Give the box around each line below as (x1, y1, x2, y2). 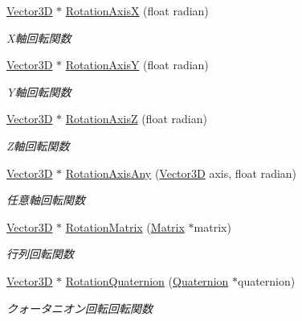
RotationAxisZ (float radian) (65, 110, 207, 127)
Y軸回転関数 (6, 83, 71, 100)
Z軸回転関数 (6, 137, 70, 154)
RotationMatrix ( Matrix (65, 218, 185, 235)
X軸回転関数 (6, 29, 71, 46)
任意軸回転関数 (6, 191, 85, 208)
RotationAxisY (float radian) (65, 56, 209, 73)
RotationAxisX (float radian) (65, 2, 209, 19)
